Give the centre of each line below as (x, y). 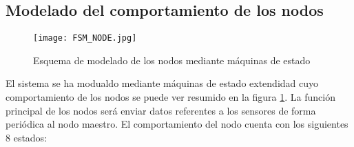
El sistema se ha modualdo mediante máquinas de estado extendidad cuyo (162, 83)
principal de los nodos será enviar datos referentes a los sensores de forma (161, 110)
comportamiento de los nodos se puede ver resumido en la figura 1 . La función (170, 97)
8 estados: (27, 137)
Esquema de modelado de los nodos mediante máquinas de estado (172, 60)
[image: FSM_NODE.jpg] (85, 38)
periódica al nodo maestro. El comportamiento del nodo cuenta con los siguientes (177, 124)
